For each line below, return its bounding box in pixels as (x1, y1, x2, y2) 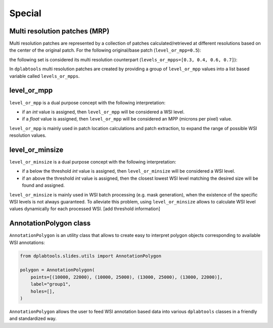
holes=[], (30, 289, 55, 294)
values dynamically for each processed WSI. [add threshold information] (9, 206, 160, 212)
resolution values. (9, 132, 47, 139)
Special (9, 8, 41, 19)
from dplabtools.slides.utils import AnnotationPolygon (20, 253, 162, 259)
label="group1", (30, 281, 71, 287)
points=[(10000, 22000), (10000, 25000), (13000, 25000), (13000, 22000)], (30, 274, 223, 280)
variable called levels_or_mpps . (9, 73, 80, 79)
